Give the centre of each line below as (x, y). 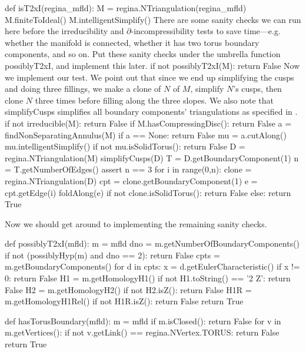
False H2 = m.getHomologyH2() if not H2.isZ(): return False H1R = (128, 289)
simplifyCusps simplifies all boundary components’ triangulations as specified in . (151, 112)
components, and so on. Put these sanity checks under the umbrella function (143, 54)
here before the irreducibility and (64, 31)
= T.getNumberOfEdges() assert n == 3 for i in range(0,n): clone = (128, 169)
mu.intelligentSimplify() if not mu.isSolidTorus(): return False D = (125, 146)
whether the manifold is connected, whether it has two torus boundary (132, 42)
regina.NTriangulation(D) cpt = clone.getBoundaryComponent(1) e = (131, 180)
